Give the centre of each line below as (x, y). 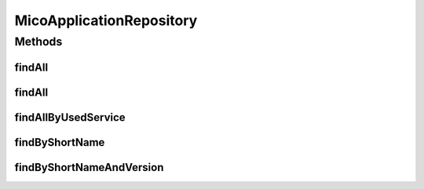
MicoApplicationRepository (106, 20)
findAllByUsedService (70, 117)
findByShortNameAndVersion (89, 167)
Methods (38, 42)
